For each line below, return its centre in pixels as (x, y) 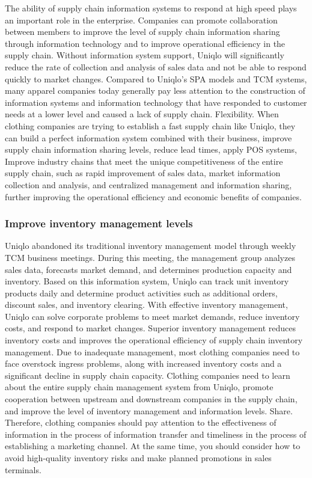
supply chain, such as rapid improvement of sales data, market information (143, 173)
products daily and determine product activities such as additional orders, (141, 293)
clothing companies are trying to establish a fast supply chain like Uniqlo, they (150, 125)
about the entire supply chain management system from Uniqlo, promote (139, 387)
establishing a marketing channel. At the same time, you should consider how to (153, 446)
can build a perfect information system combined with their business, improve (148, 137)
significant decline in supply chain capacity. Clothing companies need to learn (148, 375)
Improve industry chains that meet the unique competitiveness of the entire (144, 161)
